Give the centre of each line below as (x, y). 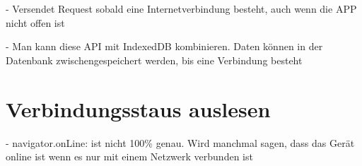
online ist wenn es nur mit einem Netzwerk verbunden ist (129, 156)
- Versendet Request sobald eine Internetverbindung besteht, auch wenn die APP (181, 8)
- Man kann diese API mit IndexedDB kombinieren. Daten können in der (164, 46)
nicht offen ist (35, 22)
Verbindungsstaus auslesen (138, 108)
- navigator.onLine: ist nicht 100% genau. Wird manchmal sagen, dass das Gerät (180, 142)
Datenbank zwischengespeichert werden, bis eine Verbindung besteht (154, 60)
